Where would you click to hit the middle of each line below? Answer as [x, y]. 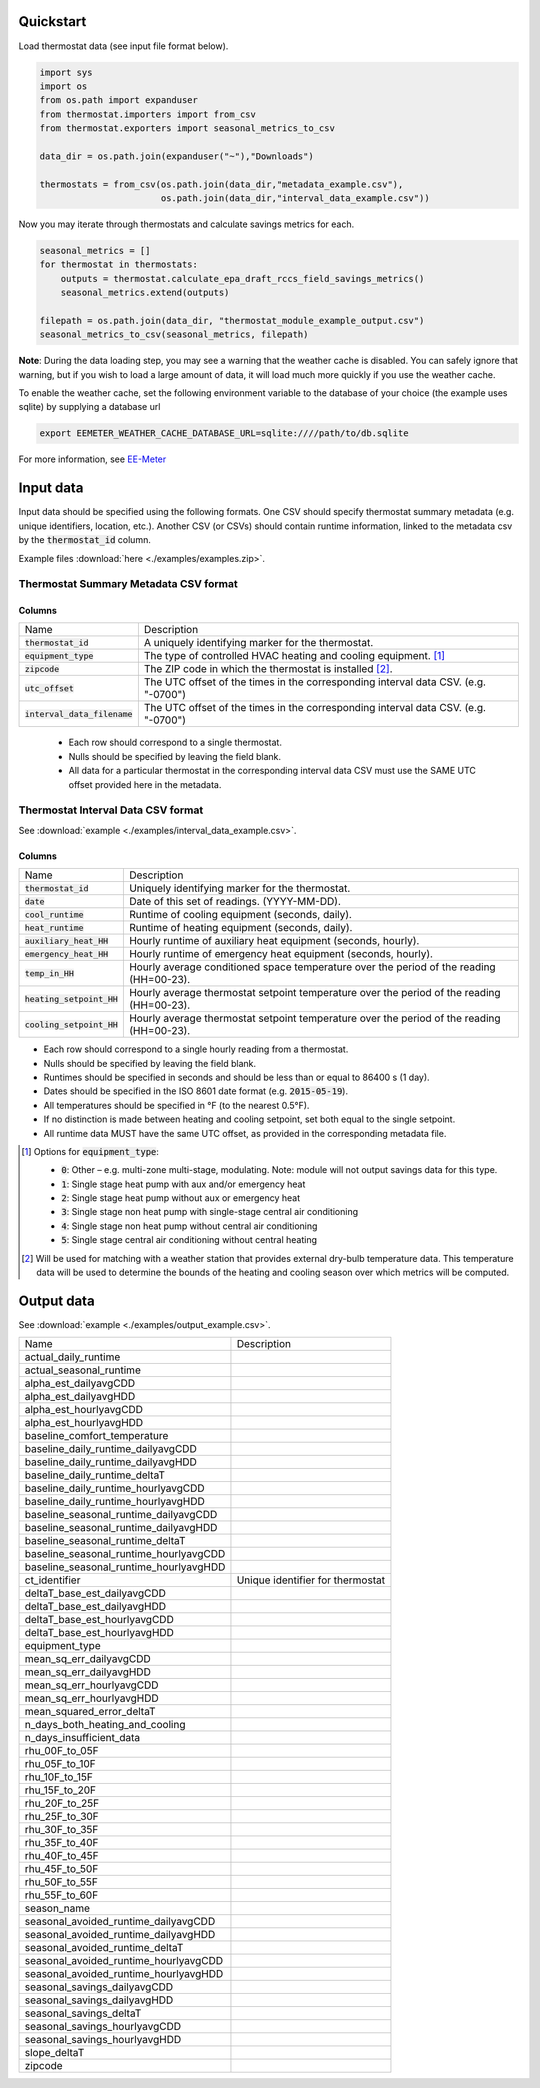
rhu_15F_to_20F [60, 1790]
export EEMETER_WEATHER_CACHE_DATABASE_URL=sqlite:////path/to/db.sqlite [224, 433]
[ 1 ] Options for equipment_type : [90, 1151]
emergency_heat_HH [66, 953]
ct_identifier [52, 1580]
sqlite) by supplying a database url [89, 407]
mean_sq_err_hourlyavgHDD [91, 1698]
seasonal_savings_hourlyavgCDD [103, 2027]
